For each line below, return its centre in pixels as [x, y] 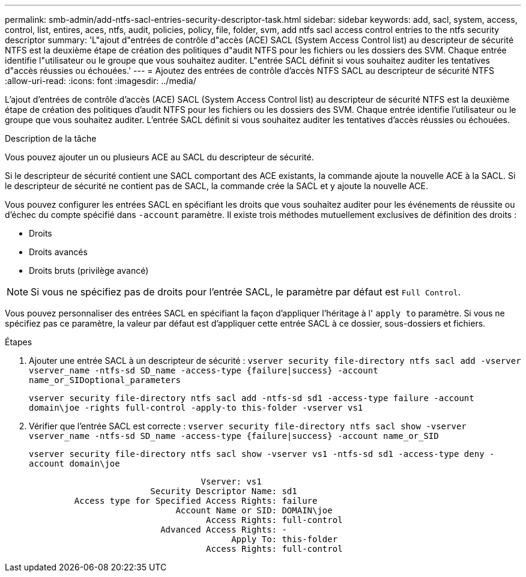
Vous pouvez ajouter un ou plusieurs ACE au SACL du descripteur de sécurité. [159, 157]
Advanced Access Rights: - [224, 530]
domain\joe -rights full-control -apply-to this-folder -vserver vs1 [196, 408]
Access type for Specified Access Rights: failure [196, 501]
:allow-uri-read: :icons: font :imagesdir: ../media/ [101, 81]
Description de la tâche [51, 138]
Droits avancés [58, 252]
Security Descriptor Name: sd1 [224, 491]
